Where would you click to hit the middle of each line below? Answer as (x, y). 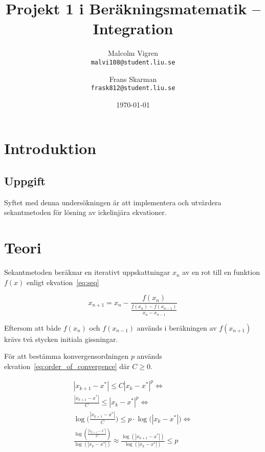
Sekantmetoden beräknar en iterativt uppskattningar (87, 272)
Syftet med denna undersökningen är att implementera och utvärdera (113, 202)
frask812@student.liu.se (133, 88)
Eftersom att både (33, 327)
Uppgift (25, 180)
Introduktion (50, 148)
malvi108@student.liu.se (133, 62)
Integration (133, 28)
